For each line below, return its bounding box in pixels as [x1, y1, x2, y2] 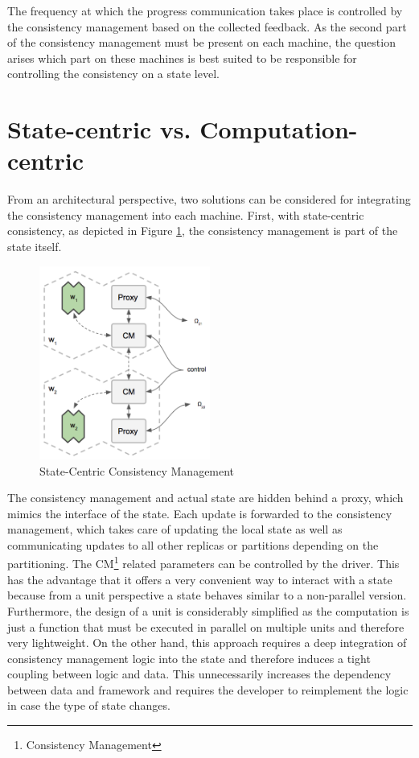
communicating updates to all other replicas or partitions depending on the [7, 536, 379, 553]
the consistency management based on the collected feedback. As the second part [7, 18, 407, 35]
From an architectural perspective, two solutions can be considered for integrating [7, 191, 411, 208]
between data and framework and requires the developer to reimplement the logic [7, 681, 409, 698]
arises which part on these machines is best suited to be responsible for [7, 49, 357, 66]
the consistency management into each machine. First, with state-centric [7, 206, 364, 223]
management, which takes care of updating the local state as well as [7, 521, 343, 538]
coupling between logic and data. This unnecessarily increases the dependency [7, 665, 392, 682]
